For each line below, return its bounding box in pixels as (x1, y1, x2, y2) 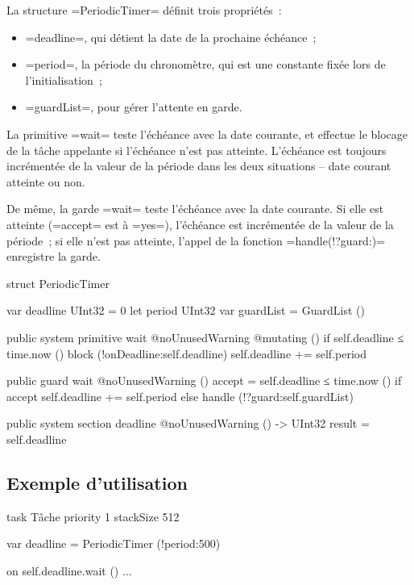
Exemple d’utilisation (6, 470, 188, 495)
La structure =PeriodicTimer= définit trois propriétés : (6, 2, 282, 18)
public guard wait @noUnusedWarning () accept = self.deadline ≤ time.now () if (6, 372, 402, 389)
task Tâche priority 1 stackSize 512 (6, 508, 180, 524)
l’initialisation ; (25, 71, 102, 88)
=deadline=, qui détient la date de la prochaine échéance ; (25, 28, 317, 45)
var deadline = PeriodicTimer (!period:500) (6, 535, 221, 552)
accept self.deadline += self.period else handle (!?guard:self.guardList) (6, 387, 354, 404)
